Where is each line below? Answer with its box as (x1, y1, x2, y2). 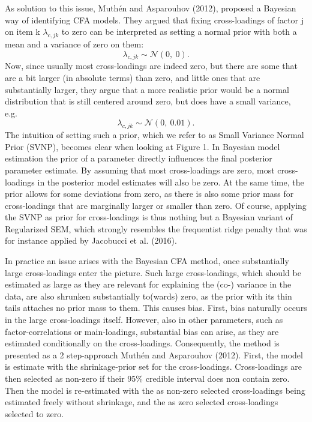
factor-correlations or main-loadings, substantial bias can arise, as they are (5, 325, 279, 337)
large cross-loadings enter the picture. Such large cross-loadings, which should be (5, 266, 301, 279)
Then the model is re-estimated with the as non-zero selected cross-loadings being (5, 384, 305, 396)
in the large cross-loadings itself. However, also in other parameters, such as (5, 313, 283, 326)
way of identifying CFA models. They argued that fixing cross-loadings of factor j (5, 13, 304, 26)
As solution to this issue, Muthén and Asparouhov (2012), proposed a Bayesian (5, 2, 296, 14)
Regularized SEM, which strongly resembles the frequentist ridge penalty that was (5, 222, 307, 235)
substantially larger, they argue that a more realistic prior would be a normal (5, 83, 289, 95)
